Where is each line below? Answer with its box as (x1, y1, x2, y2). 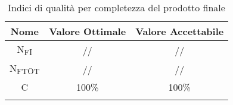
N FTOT (10, 61, 40, 77)
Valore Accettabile (135, 24, 224, 38)
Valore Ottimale (49, 24, 126, 38)
